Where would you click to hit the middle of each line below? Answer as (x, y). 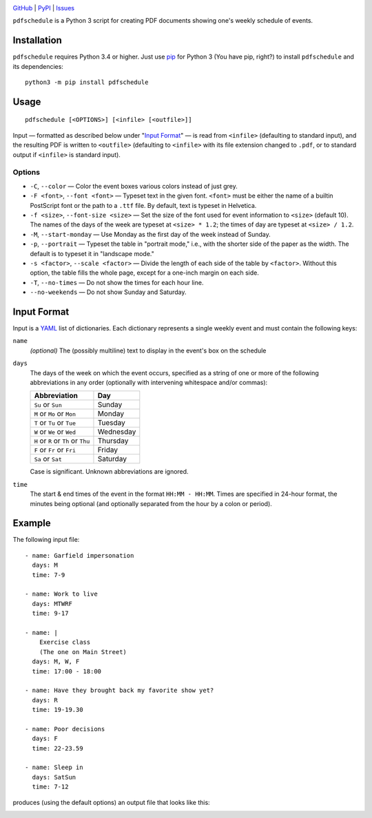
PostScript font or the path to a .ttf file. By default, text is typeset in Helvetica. (143, 205)
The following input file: (46, 540)
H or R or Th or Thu (62, 441)
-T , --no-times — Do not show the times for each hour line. (117, 282)
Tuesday (111, 423)
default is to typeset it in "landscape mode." (92, 253)
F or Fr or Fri (55, 450)
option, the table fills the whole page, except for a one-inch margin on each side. (145, 273)
